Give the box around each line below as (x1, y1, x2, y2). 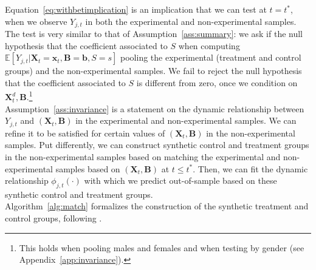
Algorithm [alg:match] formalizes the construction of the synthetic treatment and (5, 200, 309, 212)
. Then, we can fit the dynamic (193, 162, 308, 175)
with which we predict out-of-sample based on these (84, 174, 277, 187)
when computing (178, 39, 240, 52)
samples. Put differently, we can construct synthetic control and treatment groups (5, 138, 309, 151)
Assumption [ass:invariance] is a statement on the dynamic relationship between (5, 102, 304, 115)
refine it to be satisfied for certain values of (5, 126, 165, 139)
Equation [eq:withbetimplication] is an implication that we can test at (5, 3, 267, 15)
